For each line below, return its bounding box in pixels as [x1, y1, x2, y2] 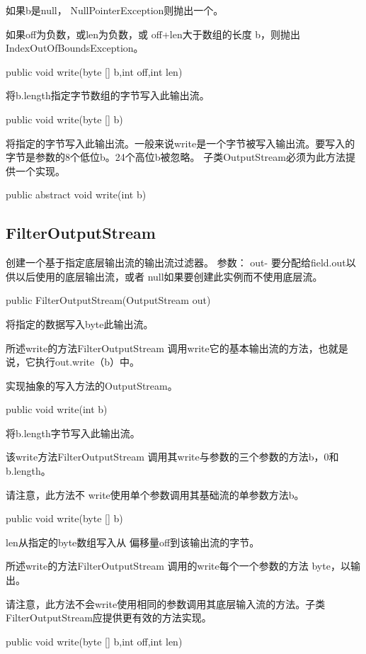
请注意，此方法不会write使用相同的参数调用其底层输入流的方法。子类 [6, 596, 326, 611]
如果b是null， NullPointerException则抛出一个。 [6, 3, 224, 17]
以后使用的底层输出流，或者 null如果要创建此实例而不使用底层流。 [15, 269, 323, 283]
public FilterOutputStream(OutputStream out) [6, 293, 211, 308]
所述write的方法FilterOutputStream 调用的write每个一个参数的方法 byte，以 [6, 558, 350, 573]
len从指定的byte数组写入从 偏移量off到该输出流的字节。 [6, 534, 260, 549]
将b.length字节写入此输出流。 [6, 425, 140, 440]
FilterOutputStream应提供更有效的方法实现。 [6, 610, 212, 625]
